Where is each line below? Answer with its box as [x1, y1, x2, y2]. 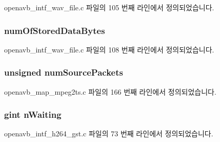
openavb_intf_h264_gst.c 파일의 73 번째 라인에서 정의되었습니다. [4, 128, 213, 139]
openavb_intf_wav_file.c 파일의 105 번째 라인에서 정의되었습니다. [4, 2, 214, 12]
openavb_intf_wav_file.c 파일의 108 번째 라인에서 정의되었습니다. [4, 44, 214, 55]
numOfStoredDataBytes [4, 24, 105, 37]
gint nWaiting [4, 108, 62, 121]
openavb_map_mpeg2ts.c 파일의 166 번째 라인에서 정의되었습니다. [4, 86, 216, 97]
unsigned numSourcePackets [4, 66, 123, 79]
